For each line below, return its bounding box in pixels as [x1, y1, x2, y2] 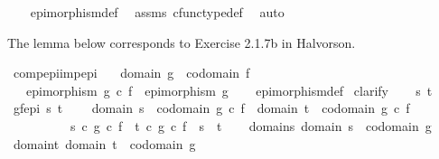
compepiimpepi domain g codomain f [13, 63, 250, 82]
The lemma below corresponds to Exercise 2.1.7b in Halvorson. [7, 33, 356, 51]
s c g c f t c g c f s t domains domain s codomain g [70, 116, 432, 135]
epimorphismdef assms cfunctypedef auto [30, 3, 285, 21]
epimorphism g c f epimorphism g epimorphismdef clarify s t [25, 80, 433, 99]
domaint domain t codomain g [13, 134, 196, 153]
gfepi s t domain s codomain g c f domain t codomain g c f [13, 98, 410, 117]
